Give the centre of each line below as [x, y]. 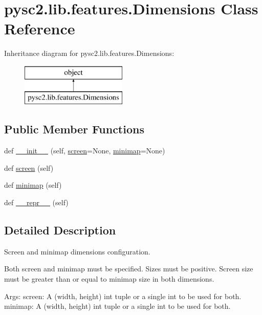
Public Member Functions [74, 129]
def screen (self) [29, 168]
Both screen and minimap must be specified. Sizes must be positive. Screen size [129, 269]
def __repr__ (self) [36, 202]
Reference [40, 28]
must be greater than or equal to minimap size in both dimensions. [109, 279]
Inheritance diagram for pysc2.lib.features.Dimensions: [89, 53]
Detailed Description [60, 230]
